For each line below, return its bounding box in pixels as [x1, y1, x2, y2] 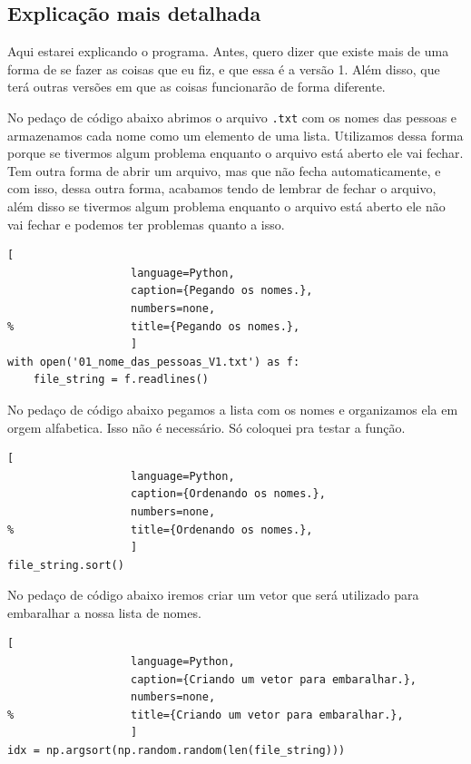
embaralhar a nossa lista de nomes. [7, 602, 201, 622]
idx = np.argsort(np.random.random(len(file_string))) [7, 744, 346, 758]
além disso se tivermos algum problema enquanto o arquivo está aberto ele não [7, 197, 446, 216]
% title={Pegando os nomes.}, [7, 319, 300, 333]
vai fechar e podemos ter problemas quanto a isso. [7, 214, 285, 233]
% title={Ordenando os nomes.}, [7, 523, 313, 536]
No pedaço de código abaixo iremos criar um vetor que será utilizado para [7, 585, 419, 604]
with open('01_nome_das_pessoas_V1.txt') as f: [7, 355, 300, 368]
